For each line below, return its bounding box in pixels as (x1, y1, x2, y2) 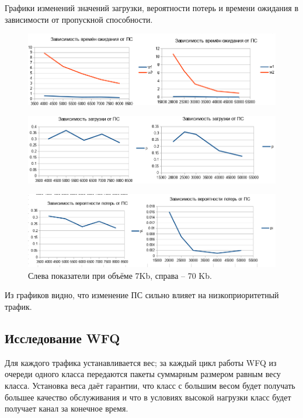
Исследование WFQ (5, 329, 120, 347)
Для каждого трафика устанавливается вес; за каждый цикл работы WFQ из (5, 356, 277, 368)
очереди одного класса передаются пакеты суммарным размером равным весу (5, 368, 281, 380)
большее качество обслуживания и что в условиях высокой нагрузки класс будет (5, 391, 291, 403)
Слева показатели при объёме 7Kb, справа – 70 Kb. (28, 269, 212, 281)
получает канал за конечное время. (5, 402, 128, 414)
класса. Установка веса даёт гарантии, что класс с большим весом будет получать (5, 379, 295, 392)
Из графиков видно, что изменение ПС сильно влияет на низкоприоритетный (5, 289, 279, 301)
